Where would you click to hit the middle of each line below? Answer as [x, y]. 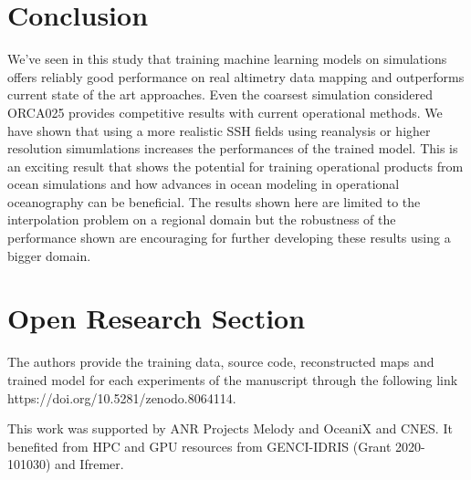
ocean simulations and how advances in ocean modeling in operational [204, 184]
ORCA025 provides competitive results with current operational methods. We [225, 112]
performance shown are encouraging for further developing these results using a [229, 238]
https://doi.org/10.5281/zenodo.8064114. [122, 397]
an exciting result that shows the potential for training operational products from [235, 166]
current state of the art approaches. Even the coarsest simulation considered [220, 94]
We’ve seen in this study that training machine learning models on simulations [227, 59]
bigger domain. [49, 255]
